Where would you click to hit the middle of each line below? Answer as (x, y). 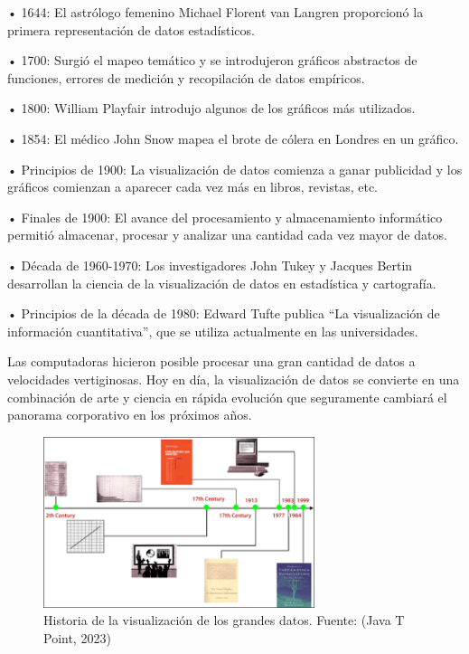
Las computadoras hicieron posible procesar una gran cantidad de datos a (211, 361)
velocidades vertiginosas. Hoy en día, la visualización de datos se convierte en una (234, 379)
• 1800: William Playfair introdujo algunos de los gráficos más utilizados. (211, 108)
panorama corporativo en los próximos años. (130, 415)
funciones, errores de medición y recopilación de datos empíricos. (186, 77)
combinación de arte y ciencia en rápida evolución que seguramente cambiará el (227, 397)
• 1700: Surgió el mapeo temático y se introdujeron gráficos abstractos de (212, 60)
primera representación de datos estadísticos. (131, 29)
